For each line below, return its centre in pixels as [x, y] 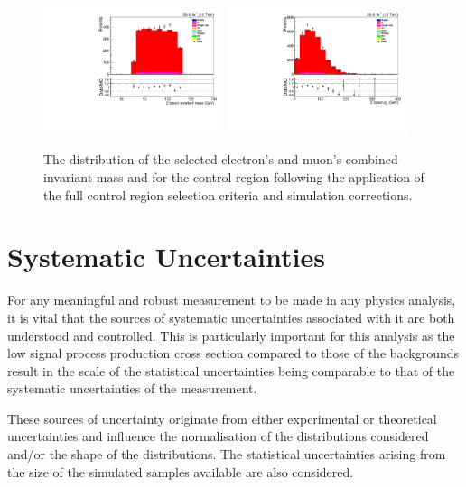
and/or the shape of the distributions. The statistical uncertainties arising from [227, 454]
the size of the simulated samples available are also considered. [181, 471]
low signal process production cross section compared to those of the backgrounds [233, 353]
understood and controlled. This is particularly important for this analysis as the [231, 335]
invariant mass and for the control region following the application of [234, 177]
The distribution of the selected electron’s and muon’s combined [221, 159]
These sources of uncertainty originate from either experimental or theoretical [222, 418]
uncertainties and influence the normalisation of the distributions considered [218, 436]
